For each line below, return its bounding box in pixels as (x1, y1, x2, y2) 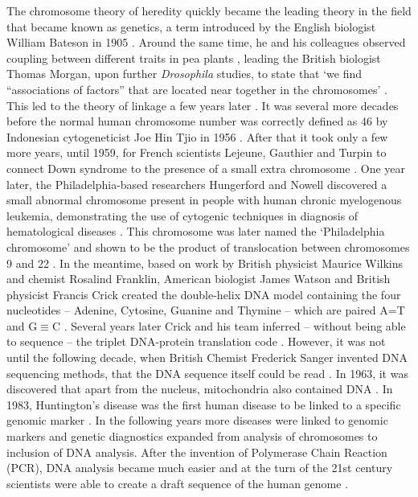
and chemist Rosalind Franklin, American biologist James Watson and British (6, 270, 391, 287)
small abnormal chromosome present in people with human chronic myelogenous (6, 191, 402, 208)
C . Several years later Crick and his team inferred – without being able (51, 317, 406, 334)
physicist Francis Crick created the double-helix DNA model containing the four (6, 285, 401, 302)
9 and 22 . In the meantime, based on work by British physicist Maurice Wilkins (6, 254, 404, 271)
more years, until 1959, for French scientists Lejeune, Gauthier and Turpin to (6, 144, 387, 161)
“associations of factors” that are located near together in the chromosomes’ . (6, 80, 387, 97)
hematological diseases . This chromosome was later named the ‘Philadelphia (6, 223, 385, 240)
